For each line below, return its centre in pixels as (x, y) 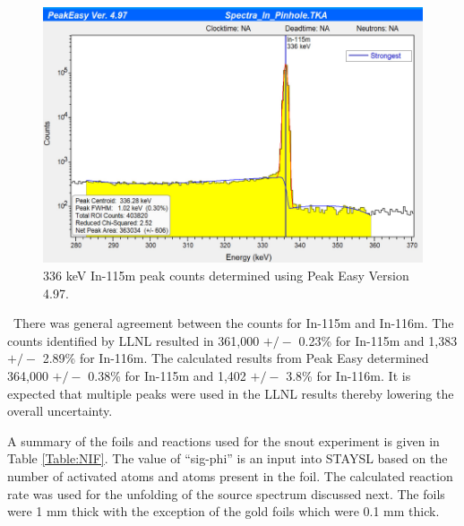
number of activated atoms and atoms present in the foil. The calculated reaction (230, 475)
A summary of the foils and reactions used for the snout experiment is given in (223, 440)
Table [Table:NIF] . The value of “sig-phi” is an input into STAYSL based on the (228, 458)
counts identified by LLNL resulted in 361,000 (133, 340)
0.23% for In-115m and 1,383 (378, 340)
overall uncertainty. (60, 411)
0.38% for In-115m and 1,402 (167, 375)
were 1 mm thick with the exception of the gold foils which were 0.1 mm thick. (223, 511)
